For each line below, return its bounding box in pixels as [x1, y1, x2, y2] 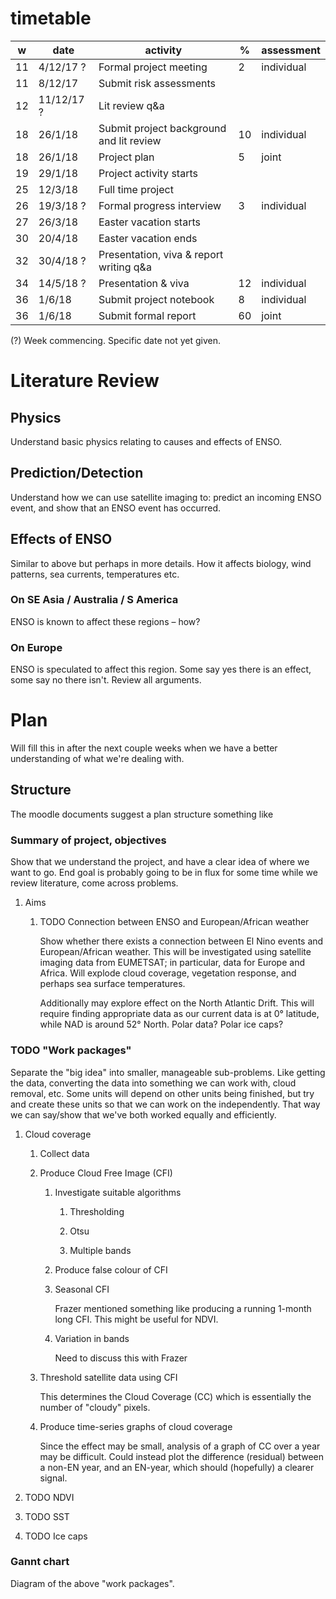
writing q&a [98, 260, 152, 274]
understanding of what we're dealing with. [10, 753, 185, 765]
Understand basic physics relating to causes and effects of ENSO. [10, 435, 283, 447]
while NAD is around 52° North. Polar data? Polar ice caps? [39, 1018, 284, 1031]
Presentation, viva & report [98, 247, 224, 261]
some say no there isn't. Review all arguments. [10, 674, 202, 686]
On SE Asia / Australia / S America [10, 593, 179, 607]
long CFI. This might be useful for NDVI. [54, 1313, 219, 1325]
